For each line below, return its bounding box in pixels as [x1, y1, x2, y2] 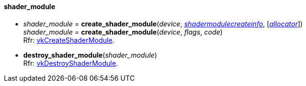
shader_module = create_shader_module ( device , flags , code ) [23, 27, 223, 36]
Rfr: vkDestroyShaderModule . [23, 59, 118, 67]
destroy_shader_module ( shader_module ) [23, 50, 157, 59]
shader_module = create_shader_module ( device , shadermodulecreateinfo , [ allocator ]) [23, 19, 303, 28]
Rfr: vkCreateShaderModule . [23, 36, 114, 44]
